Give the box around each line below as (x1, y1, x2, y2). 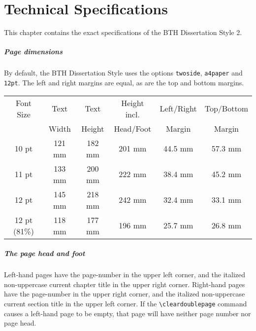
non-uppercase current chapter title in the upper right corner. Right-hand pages (4, 279, 245, 289)
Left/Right (160, 103, 197, 114)
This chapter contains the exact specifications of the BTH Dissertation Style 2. (4, 27, 242, 37)
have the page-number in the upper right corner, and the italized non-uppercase (4, 289, 245, 299)
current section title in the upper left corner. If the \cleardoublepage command (4, 298, 247, 308)
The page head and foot (4, 248, 85, 258)
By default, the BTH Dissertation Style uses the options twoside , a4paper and (4, 68, 243, 78)
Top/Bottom (204, 103, 248, 114)
